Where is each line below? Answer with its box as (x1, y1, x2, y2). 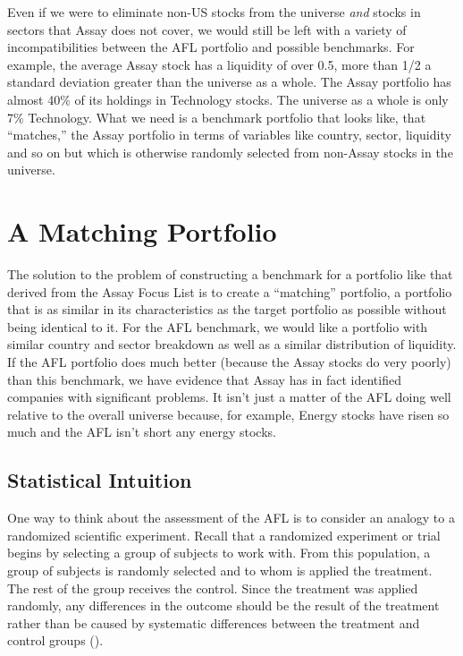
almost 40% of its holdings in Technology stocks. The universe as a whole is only (7, 89, 449, 108)
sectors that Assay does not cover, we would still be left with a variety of (7, 20, 407, 38)
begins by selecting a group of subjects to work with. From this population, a (7, 543, 431, 562)
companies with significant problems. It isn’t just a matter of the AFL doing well (7, 388, 451, 406)
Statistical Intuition (7, 466, 192, 494)
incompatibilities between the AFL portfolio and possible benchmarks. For (7, 38, 415, 56)
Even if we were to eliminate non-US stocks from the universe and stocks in (7, 3, 421, 21)
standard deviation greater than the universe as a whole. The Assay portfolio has (7, 72, 451, 91)
